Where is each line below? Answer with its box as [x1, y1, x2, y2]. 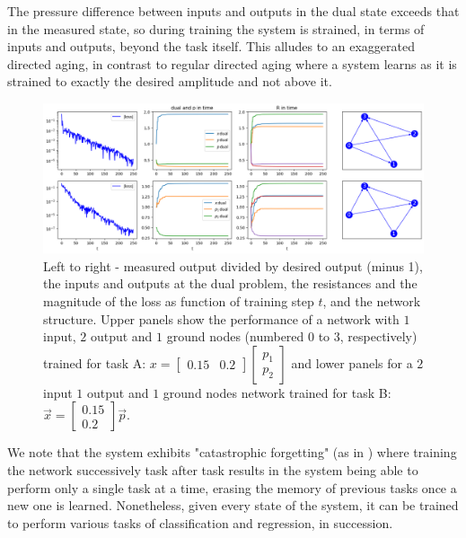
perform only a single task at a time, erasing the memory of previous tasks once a [7, 478, 457, 497]
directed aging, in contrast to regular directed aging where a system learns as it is [7, 54, 457, 73]
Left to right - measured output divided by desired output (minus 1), [43, 256, 423, 275]
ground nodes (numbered [166, 327, 304, 346]
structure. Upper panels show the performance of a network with [43, 309, 400, 328]
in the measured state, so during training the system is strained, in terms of [7, 19, 425, 38]
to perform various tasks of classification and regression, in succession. [7, 513, 393, 532]
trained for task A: [43, 353, 146, 372]
